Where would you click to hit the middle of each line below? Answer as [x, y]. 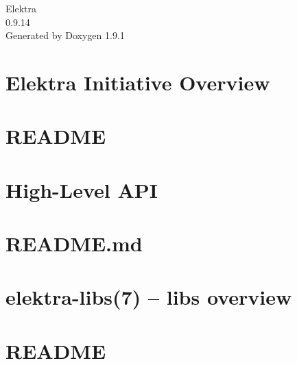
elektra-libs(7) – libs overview [149, 297]
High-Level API [82, 189]
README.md [74, 243]
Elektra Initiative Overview [138, 82]
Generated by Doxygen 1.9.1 [65, 35]
